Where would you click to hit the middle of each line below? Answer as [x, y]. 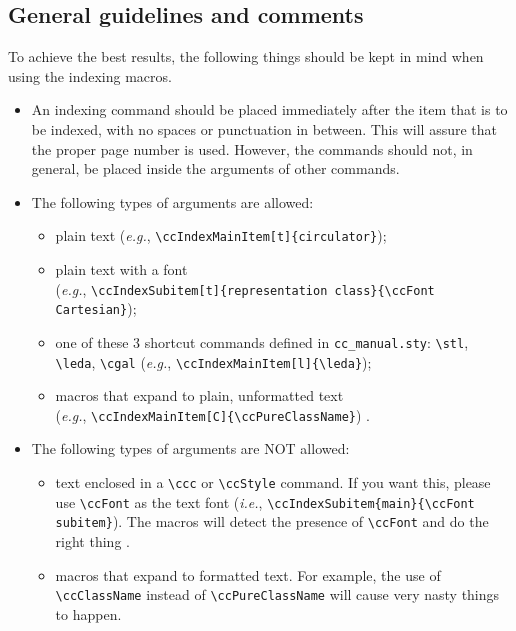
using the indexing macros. [90, 75]
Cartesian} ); [96, 308]
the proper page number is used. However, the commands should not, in [252, 148]
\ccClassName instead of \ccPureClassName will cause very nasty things [277, 594]
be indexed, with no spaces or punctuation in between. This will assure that [264, 128]
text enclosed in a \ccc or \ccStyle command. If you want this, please [273, 482]
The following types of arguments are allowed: [172, 201]
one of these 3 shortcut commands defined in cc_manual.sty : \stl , [262, 341]
